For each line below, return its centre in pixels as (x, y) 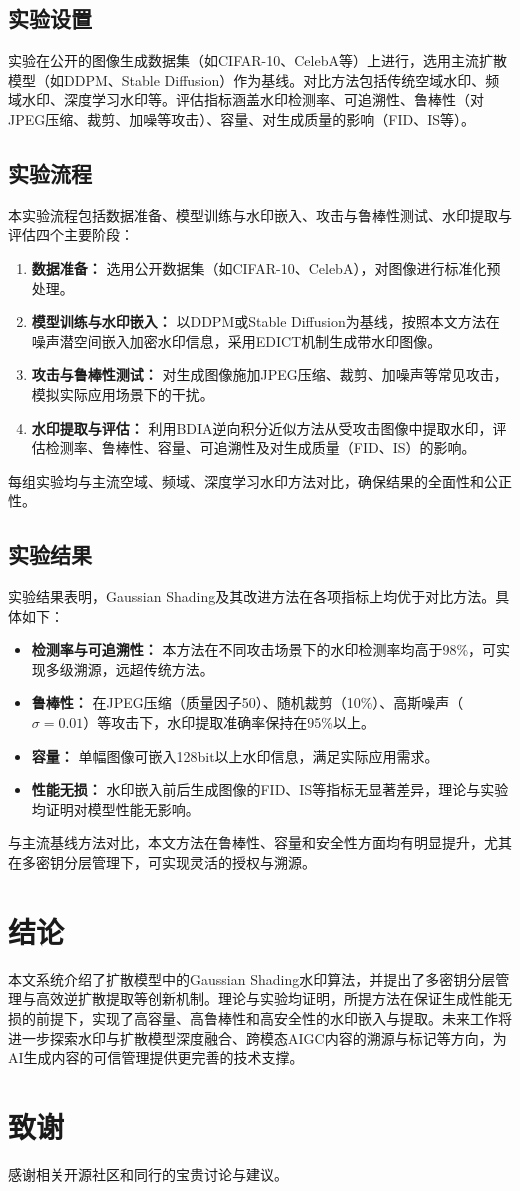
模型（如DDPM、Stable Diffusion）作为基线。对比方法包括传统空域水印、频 (254, 79)
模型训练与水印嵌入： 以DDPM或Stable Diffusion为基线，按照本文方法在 (265, 321)
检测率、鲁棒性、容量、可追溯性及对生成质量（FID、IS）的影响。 (260, 447)
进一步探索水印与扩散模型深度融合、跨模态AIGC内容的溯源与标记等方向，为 (257, 1037)
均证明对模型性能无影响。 (115, 808)
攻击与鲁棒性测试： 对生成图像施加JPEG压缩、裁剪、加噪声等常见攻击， (269, 374)
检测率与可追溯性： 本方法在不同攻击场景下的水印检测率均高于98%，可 (264, 649)
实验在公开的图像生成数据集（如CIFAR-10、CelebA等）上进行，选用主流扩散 (257, 60)
